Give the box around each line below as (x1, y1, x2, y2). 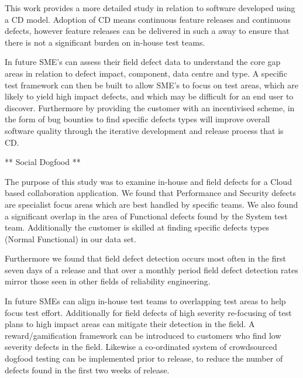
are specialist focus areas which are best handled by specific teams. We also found (5, 198, 298, 210)
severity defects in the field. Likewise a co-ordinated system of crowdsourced (5, 341, 277, 353)
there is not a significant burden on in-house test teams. (5, 36, 205, 48)
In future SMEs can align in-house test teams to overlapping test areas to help (5, 295, 286, 307)
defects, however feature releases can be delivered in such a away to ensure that (5, 25, 290, 37)
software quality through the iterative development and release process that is (5, 124, 284, 136)
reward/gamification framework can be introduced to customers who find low (5, 329, 281, 341)
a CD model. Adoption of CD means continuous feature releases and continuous (5, 13, 291, 25)
